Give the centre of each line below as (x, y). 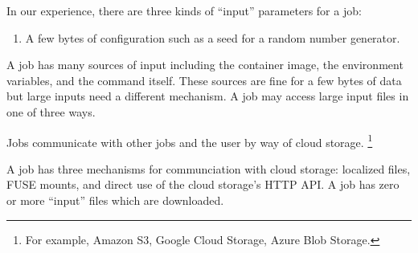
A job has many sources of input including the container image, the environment (205, 65)
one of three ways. (51, 111)
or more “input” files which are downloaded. (115, 200)
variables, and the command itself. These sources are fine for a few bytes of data (204, 80)
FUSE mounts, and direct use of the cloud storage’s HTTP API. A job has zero (203, 184)
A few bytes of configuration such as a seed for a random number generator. (213, 37)
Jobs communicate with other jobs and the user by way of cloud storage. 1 (190, 141)
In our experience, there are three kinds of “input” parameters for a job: (184, 10)
